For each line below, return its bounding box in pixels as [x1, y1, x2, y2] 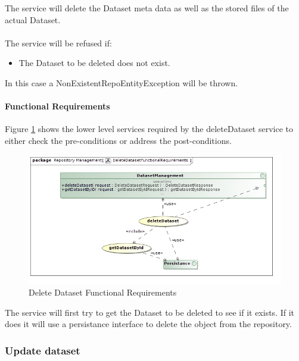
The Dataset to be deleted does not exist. [18, 56, 170, 69]
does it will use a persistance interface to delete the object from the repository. [5, 318, 292, 330]
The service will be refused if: [5, 36, 112, 49]
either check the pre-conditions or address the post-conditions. [5, 134, 232, 146]
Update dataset [5, 343, 80, 357]
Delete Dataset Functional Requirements [29, 286, 177, 299]
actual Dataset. [5, 13, 61, 26]
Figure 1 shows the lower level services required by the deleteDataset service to [5, 123, 293, 135]
